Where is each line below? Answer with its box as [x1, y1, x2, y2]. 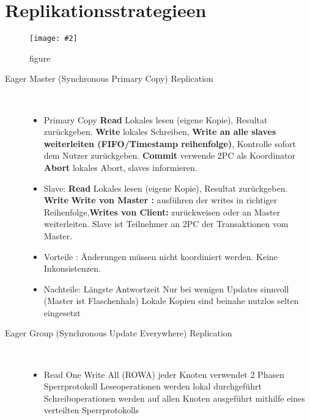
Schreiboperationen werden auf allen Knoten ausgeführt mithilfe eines [43, 391, 305, 404]
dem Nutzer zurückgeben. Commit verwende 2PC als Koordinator [43, 149, 296, 162]
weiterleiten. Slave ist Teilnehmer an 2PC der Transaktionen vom [43, 217, 289, 230]
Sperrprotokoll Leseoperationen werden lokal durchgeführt [43, 380, 262, 393]
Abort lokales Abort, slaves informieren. [43, 161, 197, 173]
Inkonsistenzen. [43, 262, 101, 275]
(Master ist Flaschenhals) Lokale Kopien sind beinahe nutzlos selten [43, 294, 299, 307]
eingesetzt [43, 306, 81, 319]
